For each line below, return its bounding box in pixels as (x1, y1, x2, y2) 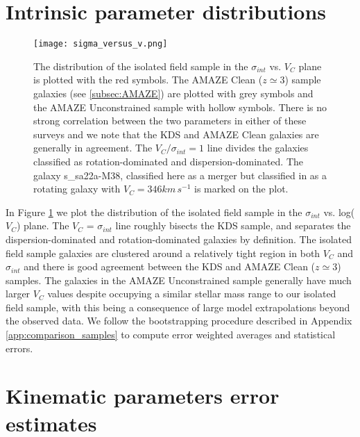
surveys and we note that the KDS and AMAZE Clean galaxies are (33, 126, 319, 141)
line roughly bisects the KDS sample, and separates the (115, 218, 351, 233)
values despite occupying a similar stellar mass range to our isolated (47, 286, 336, 301)
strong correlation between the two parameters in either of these (33, 113, 307, 128)
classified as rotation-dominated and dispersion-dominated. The (33, 154, 303, 168)
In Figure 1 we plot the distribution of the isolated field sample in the (6, 204, 302, 219)
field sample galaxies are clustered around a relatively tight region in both (6, 245, 320, 260)
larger (6, 286, 31, 301)
